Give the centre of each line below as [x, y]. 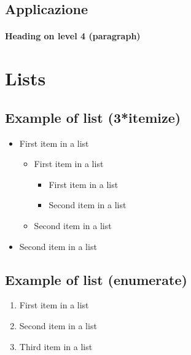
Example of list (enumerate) [96, 279]
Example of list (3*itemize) [93, 117]
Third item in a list [56, 346]
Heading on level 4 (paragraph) [73, 36]
